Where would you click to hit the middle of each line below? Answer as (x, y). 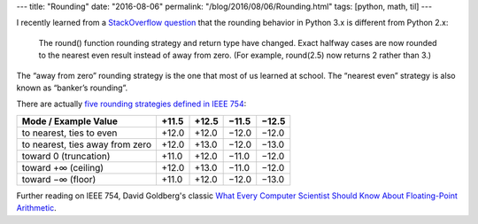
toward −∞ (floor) (59, 179)
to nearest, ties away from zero (87, 144)
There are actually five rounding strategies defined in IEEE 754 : (131, 104)
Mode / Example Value (70, 121)
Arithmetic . (36, 208)
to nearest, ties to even (69, 133)
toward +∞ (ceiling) (63, 167)
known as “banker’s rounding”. (72, 88)
